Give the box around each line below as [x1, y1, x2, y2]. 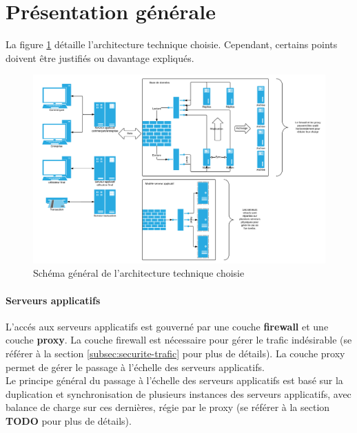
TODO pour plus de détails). [6, 413, 132, 427]
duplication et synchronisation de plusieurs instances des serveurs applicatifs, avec [6, 386, 351, 401]
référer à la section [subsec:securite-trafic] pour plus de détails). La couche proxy [6, 346, 345, 360]
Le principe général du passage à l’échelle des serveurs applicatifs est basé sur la [6, 373, 343, 388]
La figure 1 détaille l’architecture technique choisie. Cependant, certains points [6, 37, 338, 52]
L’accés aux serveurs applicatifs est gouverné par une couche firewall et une [6, 319, 329, 333]
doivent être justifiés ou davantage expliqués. [6, 50, 194, 65]
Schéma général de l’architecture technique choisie [33, 266, 245, 280]
